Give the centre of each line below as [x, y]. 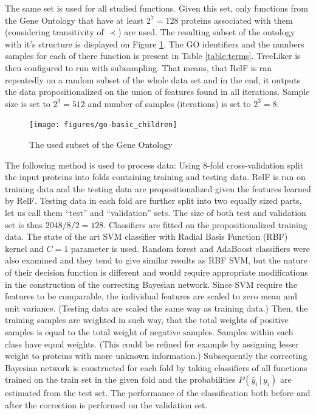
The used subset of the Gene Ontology [101, 144]
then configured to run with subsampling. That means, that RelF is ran [139, 67]
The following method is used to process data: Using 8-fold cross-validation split [154, 165]
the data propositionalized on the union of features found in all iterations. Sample [157, 92]
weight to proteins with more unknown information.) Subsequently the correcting [156, 356]
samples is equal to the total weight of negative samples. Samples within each [149, 331]
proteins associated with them [237, 20]
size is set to [28, 103]
